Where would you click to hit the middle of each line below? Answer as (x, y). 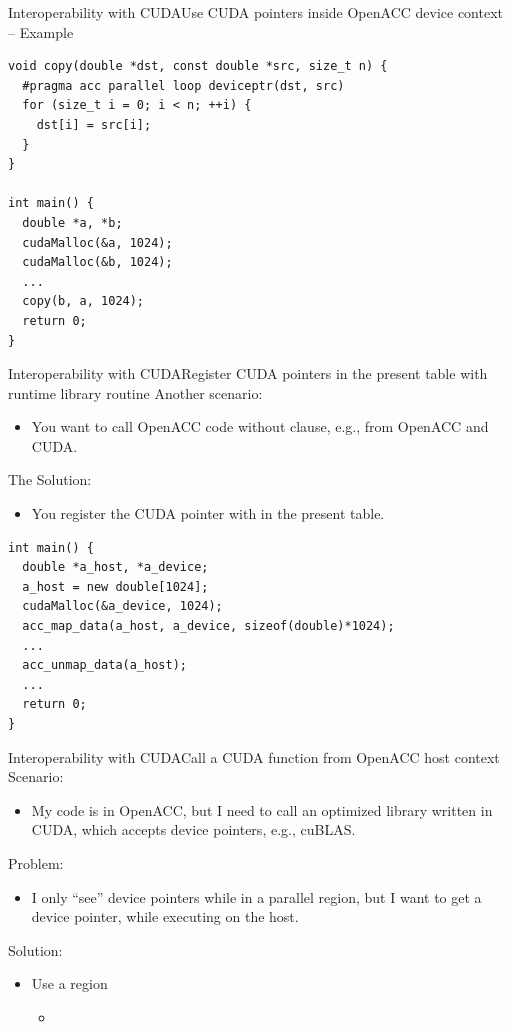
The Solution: (50, 479)
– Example (41, 31)
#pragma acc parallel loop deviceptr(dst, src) (183, 85)
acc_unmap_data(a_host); (104, 665)
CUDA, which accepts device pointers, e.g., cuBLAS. (193, 829)
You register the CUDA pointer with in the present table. (208, 513)
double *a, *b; (72, 222)
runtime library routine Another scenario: (135, 392)
